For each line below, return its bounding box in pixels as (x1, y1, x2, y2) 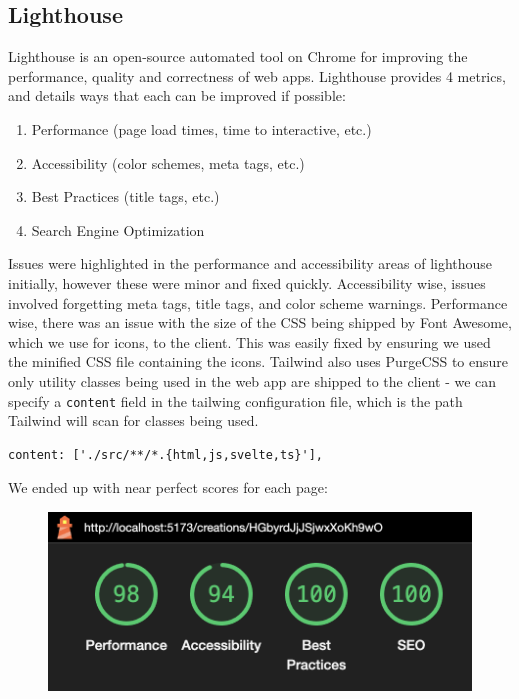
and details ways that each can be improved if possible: (8, 85, 346, 106)
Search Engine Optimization (31, 219, 205, 240)
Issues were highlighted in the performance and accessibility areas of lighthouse (8, 253, 493, 274)
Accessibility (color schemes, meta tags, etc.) (31, 152, 305, 173)
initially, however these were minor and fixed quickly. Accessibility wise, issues (8, 272, 486, 293)
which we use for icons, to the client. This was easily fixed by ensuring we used (8, 331, 491, 352)
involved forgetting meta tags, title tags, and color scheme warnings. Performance (8, 292, 508, 313)
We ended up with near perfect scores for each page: (8, 477, 328, 498)
